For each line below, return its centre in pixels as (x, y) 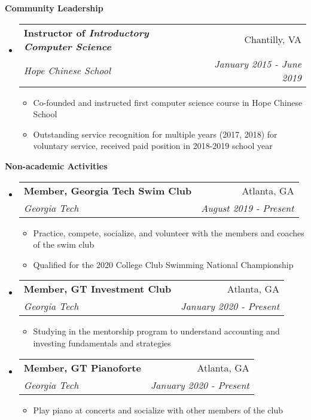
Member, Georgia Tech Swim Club (108, 190)
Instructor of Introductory (86, 32)
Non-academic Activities (56, 165)
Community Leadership (54, 8)
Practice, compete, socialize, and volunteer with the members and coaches (169, 232)
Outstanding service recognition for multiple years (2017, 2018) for (155, 134)
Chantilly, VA (273, 39)
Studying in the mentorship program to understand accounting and (156, 331)
